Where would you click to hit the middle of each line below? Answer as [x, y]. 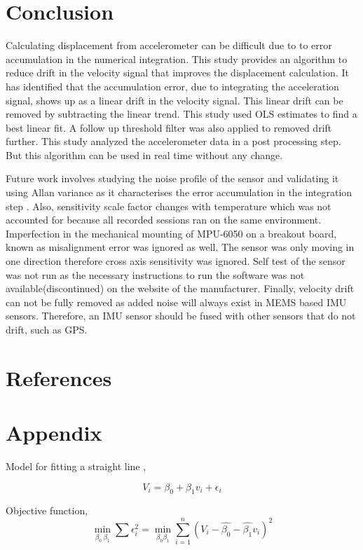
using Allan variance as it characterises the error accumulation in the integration [179, 192]
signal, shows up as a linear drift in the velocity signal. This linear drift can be [174, 100]
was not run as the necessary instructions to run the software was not [155, 274]
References [59, 377]
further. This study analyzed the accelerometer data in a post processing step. [173, 141]
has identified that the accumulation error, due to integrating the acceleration [172, 86]
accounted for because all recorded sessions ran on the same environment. [164, 220]
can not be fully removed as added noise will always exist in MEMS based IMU [176, 302]
